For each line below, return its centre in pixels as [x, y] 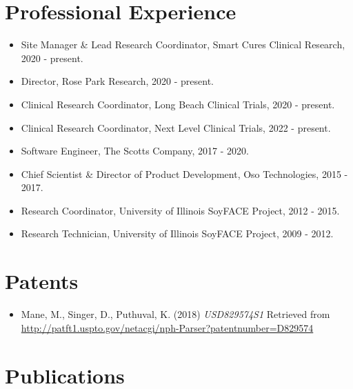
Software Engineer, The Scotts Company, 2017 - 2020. [135, 151]
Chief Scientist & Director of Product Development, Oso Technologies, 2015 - [184, 173]
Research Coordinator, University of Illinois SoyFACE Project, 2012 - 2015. [180, 210]
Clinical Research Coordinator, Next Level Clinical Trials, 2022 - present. [176, 127]
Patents [42, 281]
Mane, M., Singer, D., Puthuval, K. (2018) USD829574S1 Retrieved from [175, 314]
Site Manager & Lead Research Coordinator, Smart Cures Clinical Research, [183, 44]
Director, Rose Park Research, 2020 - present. [118, 81]
